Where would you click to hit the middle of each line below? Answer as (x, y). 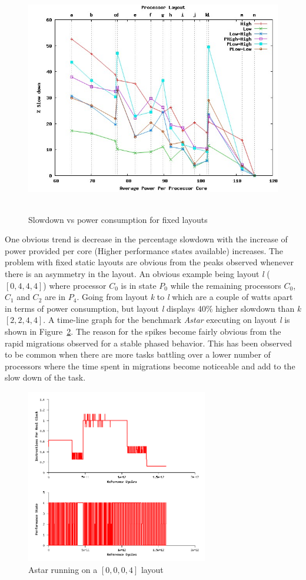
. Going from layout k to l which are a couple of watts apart (185, 297)
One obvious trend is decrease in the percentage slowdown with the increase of (146, 239)
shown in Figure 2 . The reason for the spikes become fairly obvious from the (143, 331)
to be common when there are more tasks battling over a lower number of (138, 354)
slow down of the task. (45, 377)
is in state (139, 285)
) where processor (75, 285)
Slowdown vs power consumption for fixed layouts (118, 219)
